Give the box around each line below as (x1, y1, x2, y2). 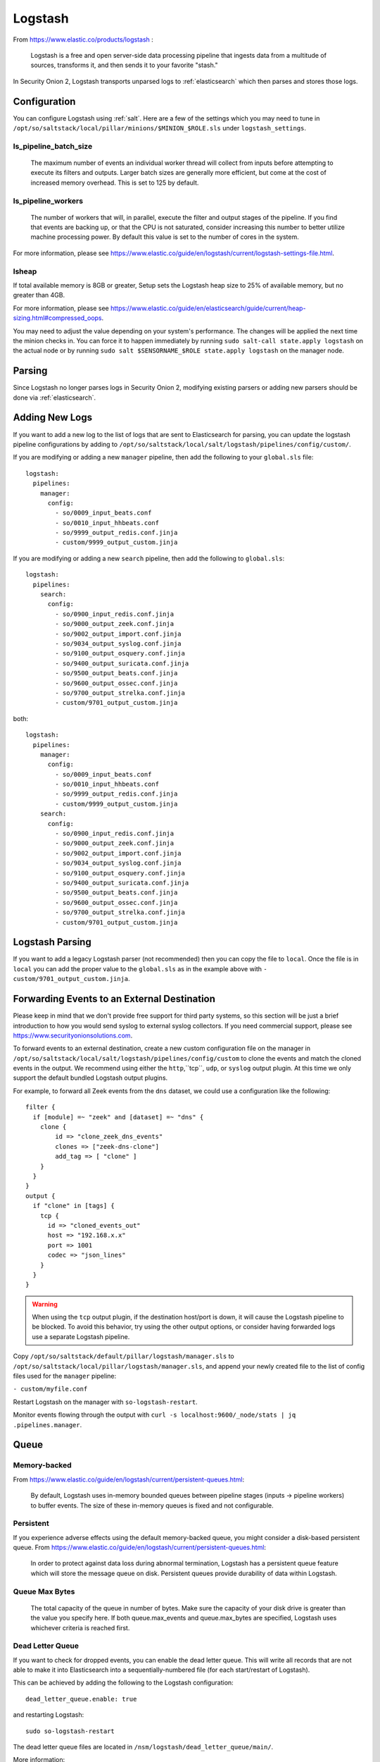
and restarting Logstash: (13, 1711, 84, 1719)
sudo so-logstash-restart (25, 1727, 115, 1735)
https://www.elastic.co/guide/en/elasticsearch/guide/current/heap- (110, 304, 306, 312)
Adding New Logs (13, 412, 93, 424)
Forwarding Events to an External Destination (13, 993, 216, 1005)
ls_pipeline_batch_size (13, 141, 93, 151)
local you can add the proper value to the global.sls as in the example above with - (13, 964, 267, 973)
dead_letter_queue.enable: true (25, 1695, 137, 1703)
